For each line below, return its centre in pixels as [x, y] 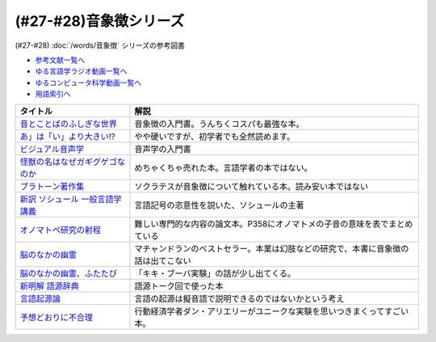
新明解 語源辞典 [50, 285]
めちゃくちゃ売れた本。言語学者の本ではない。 [223, 167]
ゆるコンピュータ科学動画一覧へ [88, 82]
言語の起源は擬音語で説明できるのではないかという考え [239, 298]
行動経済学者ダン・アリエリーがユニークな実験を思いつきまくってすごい [272, 311]
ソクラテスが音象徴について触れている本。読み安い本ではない [252, 186]
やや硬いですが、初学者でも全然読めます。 [215, 136]
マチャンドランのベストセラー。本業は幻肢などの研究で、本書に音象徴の [272, 248]
